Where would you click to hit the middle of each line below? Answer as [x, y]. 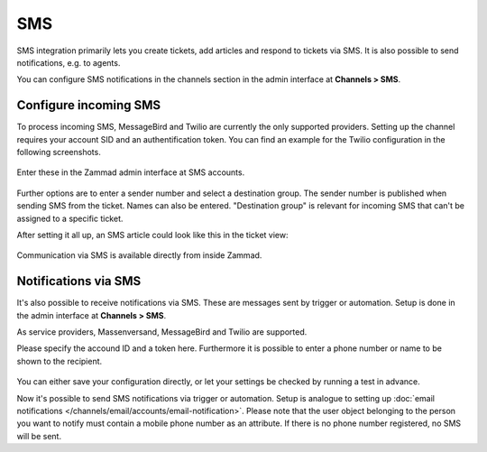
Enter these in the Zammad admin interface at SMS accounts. [131, 172]
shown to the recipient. [60, 361]
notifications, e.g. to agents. [69, 62]
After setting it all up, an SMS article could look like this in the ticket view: [152, 235]
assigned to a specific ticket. [70, 218]
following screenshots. [59, 152]
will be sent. [39, 436]
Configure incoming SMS [89, 105]
